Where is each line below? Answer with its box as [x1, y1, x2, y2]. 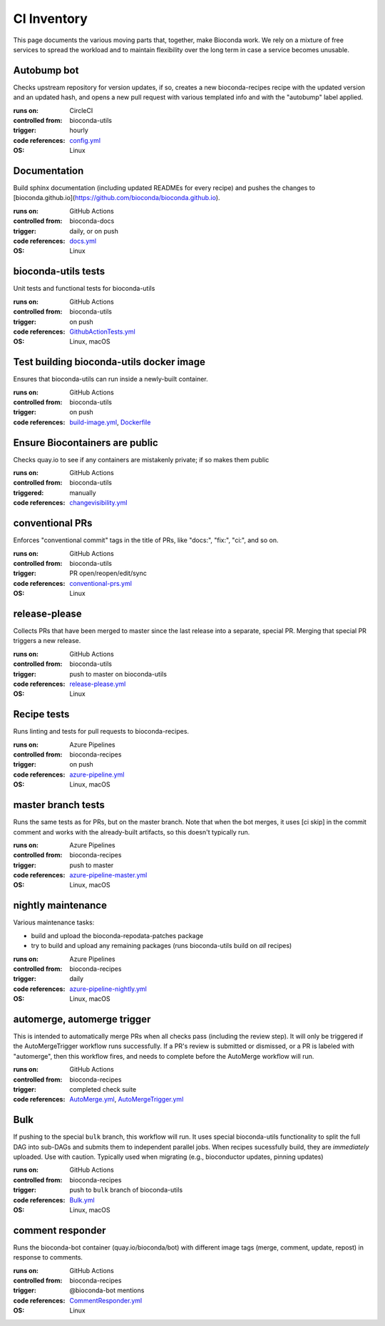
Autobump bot [13, 64, 79, 76]
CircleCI [69, 106, 93, 114]
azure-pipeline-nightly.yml [69, 984, 148, 993]
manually [69, 488, 96, 497]
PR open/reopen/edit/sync [69, 569, 148, 578]
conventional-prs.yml [69, 579, 132, 587]
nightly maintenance [13, 899, 107, 912]
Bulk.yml [69, 1195, 96, 1204]
